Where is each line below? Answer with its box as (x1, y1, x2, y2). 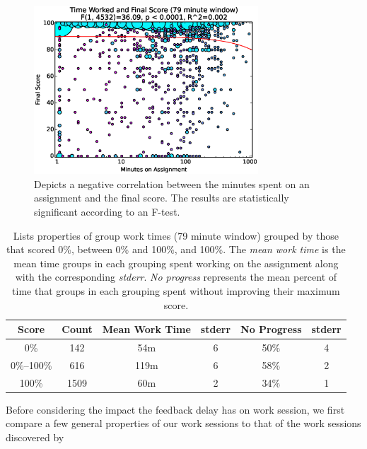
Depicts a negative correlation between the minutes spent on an (34, 176, 310, 191)
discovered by (6, 429, 64, 444)
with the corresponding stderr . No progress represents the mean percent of (15, 269, 337, 284)
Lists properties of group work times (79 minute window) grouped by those (13, 228, 339, 243)
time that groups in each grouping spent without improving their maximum (12, 283, 340, 298)
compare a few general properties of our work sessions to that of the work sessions (6, 416, 361, 431)
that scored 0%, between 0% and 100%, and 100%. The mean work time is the (6, 242, 346, 257)
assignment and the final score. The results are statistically (34, 190, 289, 205)
